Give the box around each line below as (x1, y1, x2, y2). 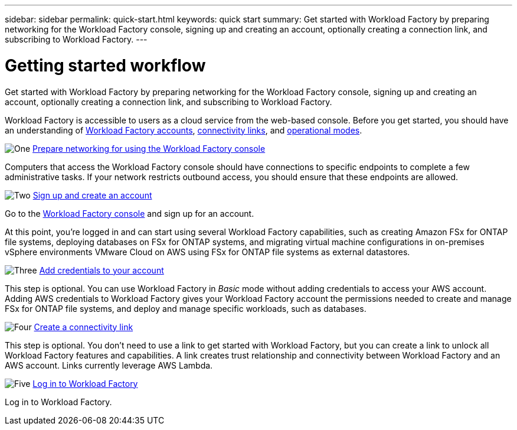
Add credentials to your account (39, 265, 164, 275)
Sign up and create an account (32, 190, 152, 200)
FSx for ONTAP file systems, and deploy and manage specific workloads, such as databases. (5, 303, 367, 314)
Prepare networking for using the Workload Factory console (32, 143, 266, 154)
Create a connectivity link (34, 321, 133, 332)
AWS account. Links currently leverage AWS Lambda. (5, 360, 213, 370)
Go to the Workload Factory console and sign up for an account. (5, 208, 254, 219)
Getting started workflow (5, 55, 206, 76)
